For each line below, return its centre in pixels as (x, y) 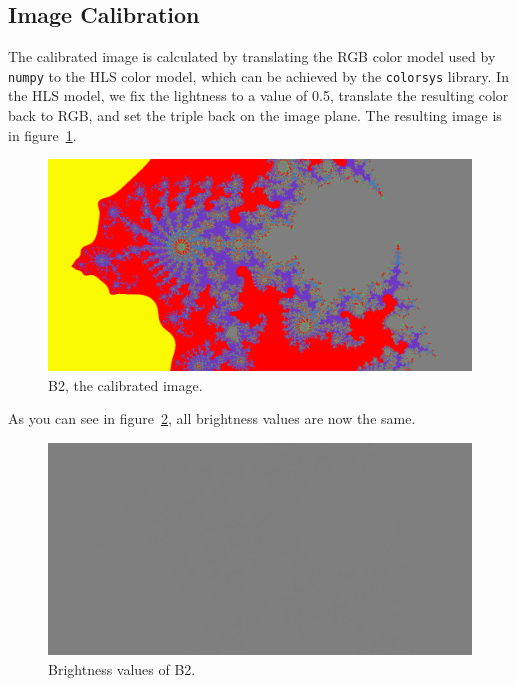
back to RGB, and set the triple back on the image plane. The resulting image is (255, 115)
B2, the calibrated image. (125, 384)
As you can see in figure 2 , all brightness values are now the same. (212, 418)
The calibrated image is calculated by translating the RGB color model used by (252, 56)
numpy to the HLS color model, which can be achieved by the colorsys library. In (258, 75)
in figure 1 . (42, 134)
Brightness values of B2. (122, 668)
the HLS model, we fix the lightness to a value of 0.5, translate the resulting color (258, 95)
